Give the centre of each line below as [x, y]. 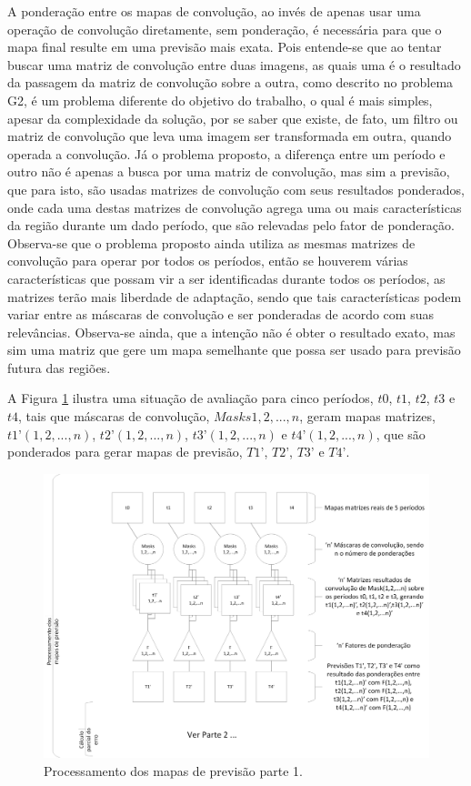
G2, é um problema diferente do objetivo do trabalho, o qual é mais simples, [220, 100]
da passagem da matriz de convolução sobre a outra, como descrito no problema [230, 82]
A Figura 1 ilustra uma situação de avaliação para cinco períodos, [190, 398]
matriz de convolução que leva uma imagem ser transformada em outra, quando [230, 136]
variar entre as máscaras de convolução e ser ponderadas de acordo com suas [220, 314]
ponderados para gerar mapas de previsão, [125, 452]
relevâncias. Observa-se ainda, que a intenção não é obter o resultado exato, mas [231, 332]
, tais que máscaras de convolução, [114, 416]
